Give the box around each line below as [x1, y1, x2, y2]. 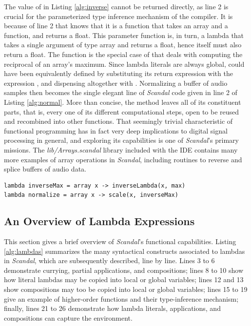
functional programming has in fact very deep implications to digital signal [4, 125, 228, 135]
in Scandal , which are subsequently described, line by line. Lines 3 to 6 [4, 255, 215, 266]
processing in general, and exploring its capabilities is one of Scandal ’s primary [4, 135, 239, 145]
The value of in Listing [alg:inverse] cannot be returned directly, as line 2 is [4, 1, 229, 11]
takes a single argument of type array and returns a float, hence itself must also [4, 39, 242, 50]
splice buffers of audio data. [4, 164, 86, 174]
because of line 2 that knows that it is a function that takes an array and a [4, 20, 228, 31]
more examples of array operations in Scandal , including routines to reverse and [4, 154, 242, 164]
